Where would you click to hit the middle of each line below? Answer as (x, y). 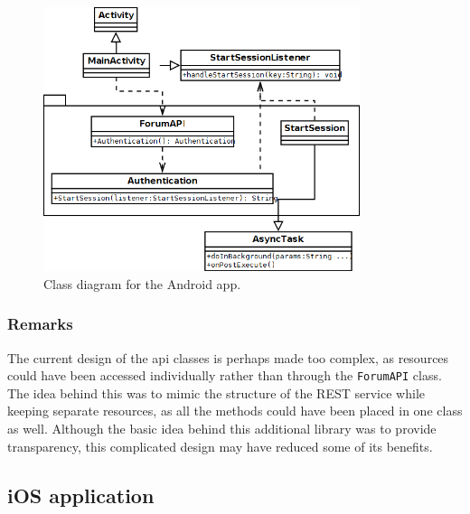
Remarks (40, 324)
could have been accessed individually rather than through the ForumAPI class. (225, 375)
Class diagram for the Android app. (142, 283)
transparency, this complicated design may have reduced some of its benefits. (220, 446)
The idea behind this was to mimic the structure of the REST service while (216, 393)
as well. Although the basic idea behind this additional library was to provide (222, 428)
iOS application (81, 495)
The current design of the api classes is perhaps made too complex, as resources (228, 357)
